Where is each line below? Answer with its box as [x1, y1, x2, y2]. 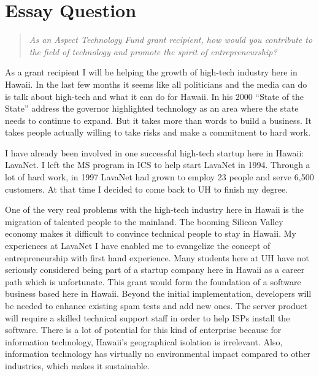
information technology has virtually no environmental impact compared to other [5, 347, 311, 360]
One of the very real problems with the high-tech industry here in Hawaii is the [5, 203, 304, 216]
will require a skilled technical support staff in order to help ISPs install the [5, 311, 290, 324]
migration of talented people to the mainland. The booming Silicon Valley [5, 215, 283, 228]
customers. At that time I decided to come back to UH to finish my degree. [5, 182, 288, 195]
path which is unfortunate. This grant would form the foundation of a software [5, 275, 301, 288]
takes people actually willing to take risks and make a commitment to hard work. [5, 126, 311, 139]
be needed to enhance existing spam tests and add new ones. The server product [5, 299, 308, 312]
